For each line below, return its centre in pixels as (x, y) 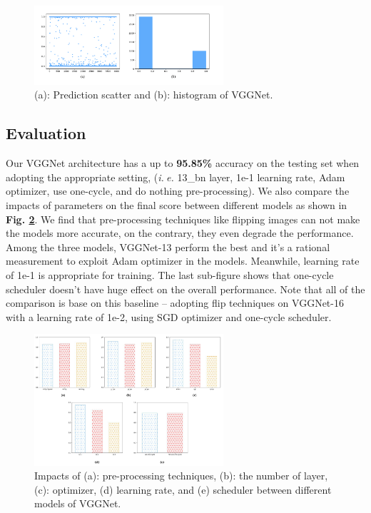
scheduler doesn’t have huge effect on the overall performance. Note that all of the (185, 289)
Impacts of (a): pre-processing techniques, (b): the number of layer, (181, 476)
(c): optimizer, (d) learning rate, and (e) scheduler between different (183, 489)
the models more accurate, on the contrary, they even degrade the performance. (180, 233)
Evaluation (46, 133)
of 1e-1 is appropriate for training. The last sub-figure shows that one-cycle (170, 274)
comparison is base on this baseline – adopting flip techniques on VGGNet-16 (175, 303)
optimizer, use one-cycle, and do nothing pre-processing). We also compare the (178, 191)
